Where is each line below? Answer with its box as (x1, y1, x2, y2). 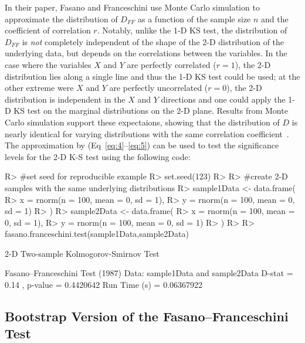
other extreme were (5, 81, 74, 94)
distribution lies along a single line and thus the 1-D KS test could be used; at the (5, 70, 300, 82)
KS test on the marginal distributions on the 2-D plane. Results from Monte (13, 104, 288, 117)
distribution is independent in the (5, 93, 126, 105)
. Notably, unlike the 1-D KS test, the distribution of (97, 24, 287, 36)
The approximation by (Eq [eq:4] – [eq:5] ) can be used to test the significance (5, 139, 279, 151)
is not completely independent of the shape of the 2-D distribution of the (22, 35, 284, 47)
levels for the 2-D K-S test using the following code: (5, 150, 191, 162)
